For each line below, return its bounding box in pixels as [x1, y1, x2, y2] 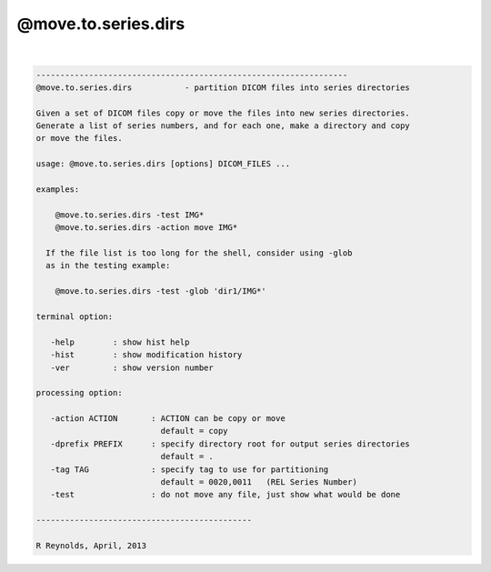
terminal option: [35, 311, 114, 322]
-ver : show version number [50, 362, 214, 373]
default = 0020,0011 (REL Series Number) [160, 477, 358, 487]
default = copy [160, 426, 228, 437]
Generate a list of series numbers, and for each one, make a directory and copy [35, 121, 411, 131]
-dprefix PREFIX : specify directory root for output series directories [50, 438, 411, 449]
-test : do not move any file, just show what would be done [50, 489, 401, 500]
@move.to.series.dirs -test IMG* [55, 209, 205, 220]
